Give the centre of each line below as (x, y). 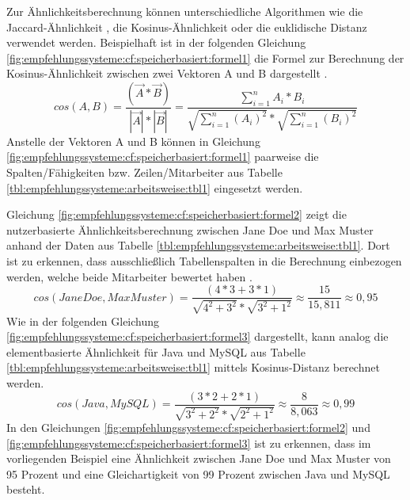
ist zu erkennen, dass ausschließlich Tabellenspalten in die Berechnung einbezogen (204, 261)
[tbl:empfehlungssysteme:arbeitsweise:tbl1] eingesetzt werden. (155, 187)
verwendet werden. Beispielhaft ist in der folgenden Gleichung (156, 42)
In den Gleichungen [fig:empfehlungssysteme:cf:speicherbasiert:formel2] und (188, 427)
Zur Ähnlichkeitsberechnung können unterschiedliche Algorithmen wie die (185, 11)
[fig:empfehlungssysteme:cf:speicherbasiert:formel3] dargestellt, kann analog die (197, 336)
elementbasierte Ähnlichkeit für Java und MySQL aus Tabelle (156, 351)
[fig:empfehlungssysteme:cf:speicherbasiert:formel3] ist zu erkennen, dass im (189, 443)
